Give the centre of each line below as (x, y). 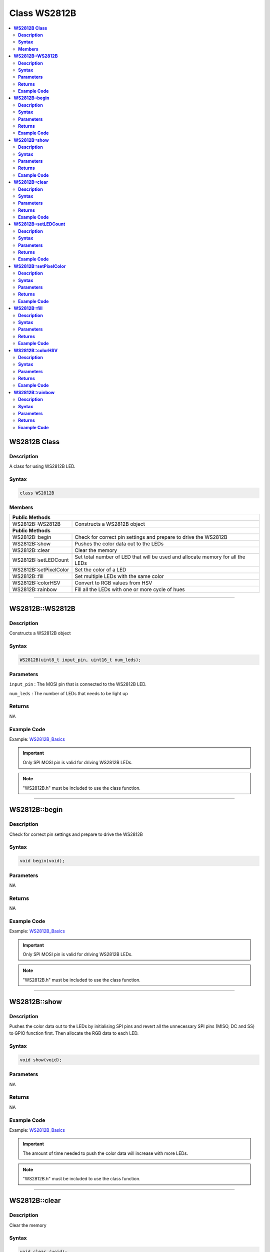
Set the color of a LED (100, 570)
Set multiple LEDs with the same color (119, 576)
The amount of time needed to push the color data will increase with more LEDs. (105, 1153)
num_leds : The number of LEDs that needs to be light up (68, 693)
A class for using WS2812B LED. (42, 466)
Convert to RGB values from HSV (113, 583)
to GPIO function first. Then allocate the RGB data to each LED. (74, 1033)
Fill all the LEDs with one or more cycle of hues (130, 589)
